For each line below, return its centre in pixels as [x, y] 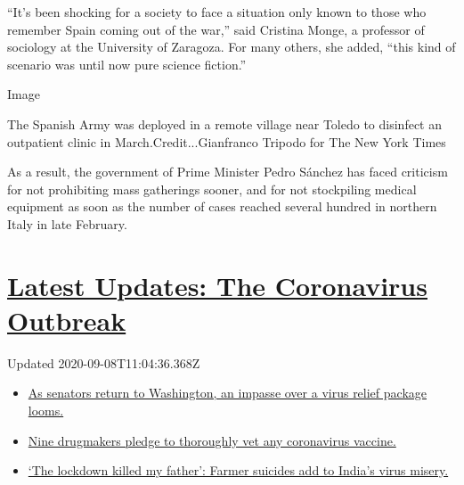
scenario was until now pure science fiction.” [127, 64]
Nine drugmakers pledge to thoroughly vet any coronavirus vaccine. [212, 440]
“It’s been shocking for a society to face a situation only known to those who [217, 12]
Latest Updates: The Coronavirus [217, 285]
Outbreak [67, 320]
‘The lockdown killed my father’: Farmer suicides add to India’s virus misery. [238, 470]
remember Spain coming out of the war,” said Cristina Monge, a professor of [216, 29]
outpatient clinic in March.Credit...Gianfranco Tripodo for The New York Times [227, 141]
